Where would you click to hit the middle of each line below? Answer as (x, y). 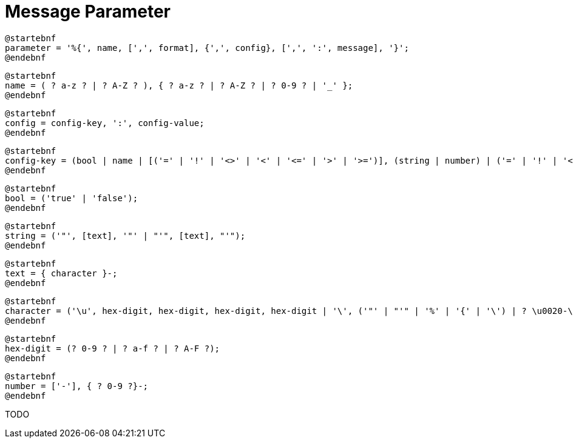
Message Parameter (88, 12)
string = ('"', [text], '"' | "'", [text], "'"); (125, 235)
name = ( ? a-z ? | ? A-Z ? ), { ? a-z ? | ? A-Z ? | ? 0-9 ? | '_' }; (179, 85)
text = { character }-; (61, 273)
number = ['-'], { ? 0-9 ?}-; (77, 386)
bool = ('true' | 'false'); (72, 198)
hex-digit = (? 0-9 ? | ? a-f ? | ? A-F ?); (113, 348)
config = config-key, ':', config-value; (105, 123)
